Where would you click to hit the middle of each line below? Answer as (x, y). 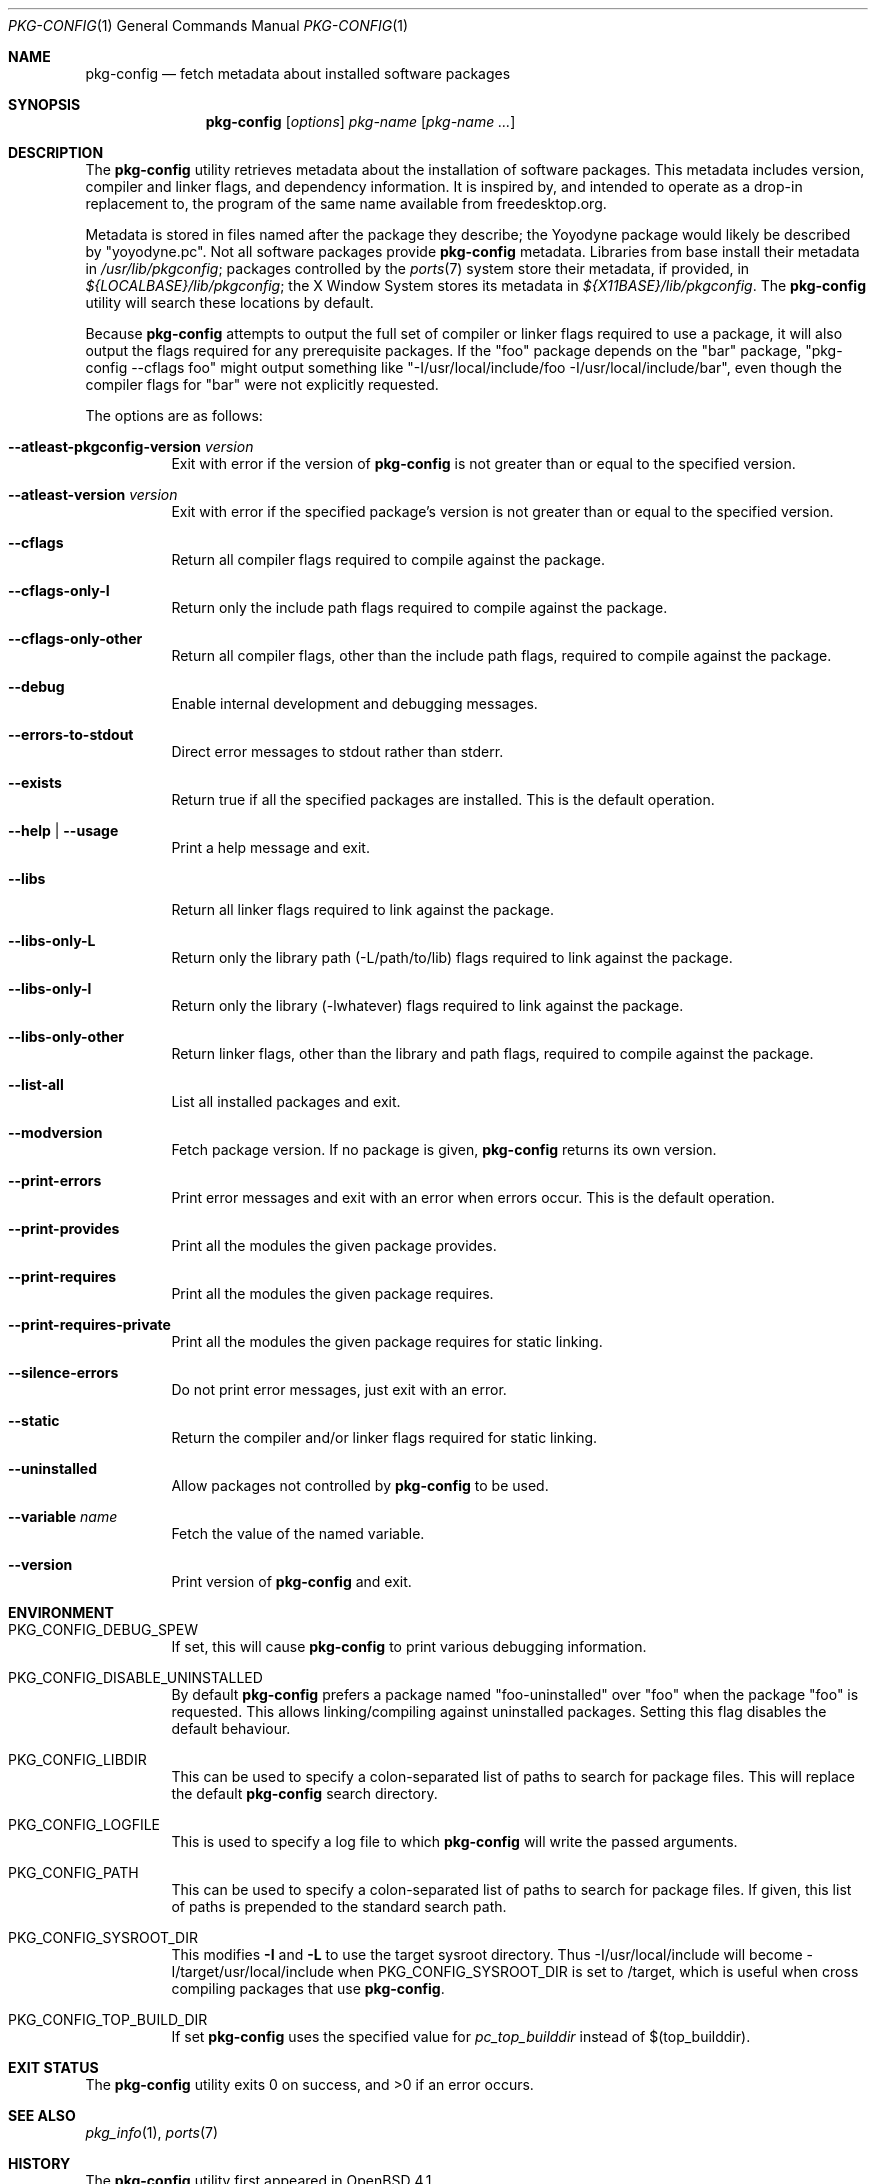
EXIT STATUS (53, 2067)
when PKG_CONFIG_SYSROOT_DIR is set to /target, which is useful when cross (598, 1971)
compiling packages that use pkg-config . (308, 1988)
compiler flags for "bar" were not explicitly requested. (262, 384)
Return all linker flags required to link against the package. (362, 909)
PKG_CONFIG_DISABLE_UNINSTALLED (135, 1677)
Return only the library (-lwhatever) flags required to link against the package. (427, 1005)
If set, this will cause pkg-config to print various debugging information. (409, 1646)
